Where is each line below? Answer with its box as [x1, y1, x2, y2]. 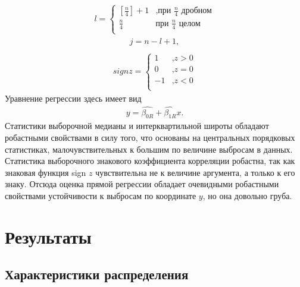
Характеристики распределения [5, 265, 189, 283]
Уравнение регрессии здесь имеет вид [5, 92, 142, 104]
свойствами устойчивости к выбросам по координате [5, 189, 196, 201]
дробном [181, 7, 212, 15]
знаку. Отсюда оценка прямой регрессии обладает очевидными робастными [5, 178, 279, 190]
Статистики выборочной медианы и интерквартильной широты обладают [5, 119, 269, 132]
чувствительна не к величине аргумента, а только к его [95, 166, 295, 178]
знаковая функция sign [5, 166, 86, 178]
